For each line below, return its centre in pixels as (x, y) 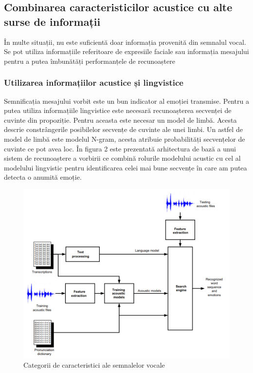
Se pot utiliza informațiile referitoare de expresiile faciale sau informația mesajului (126, 51)
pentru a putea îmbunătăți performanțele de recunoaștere (90, 61)
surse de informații (52, 21)
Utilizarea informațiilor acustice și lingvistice (94, 83)
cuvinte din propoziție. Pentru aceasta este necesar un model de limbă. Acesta (120, 120)
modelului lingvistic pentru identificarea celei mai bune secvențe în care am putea (126, 167)
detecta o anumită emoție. (43, 177)
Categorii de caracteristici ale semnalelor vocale (94, 365)
